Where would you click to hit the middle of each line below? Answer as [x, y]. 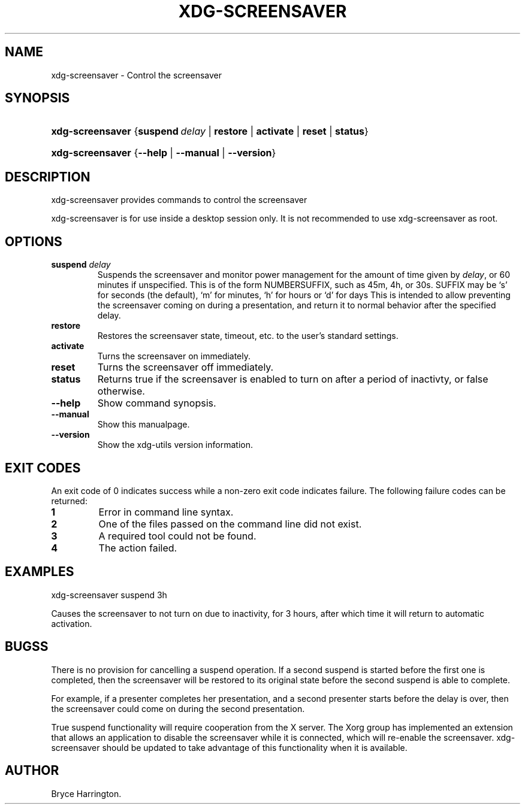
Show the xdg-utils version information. [175, 445]
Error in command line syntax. [166, 512]
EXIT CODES [43, 468]
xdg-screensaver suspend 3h [109, 595]
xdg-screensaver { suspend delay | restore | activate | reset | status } [210, 131]
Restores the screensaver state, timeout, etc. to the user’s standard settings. [248, 336]
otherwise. [121, 391]
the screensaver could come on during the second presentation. [178, 708]
